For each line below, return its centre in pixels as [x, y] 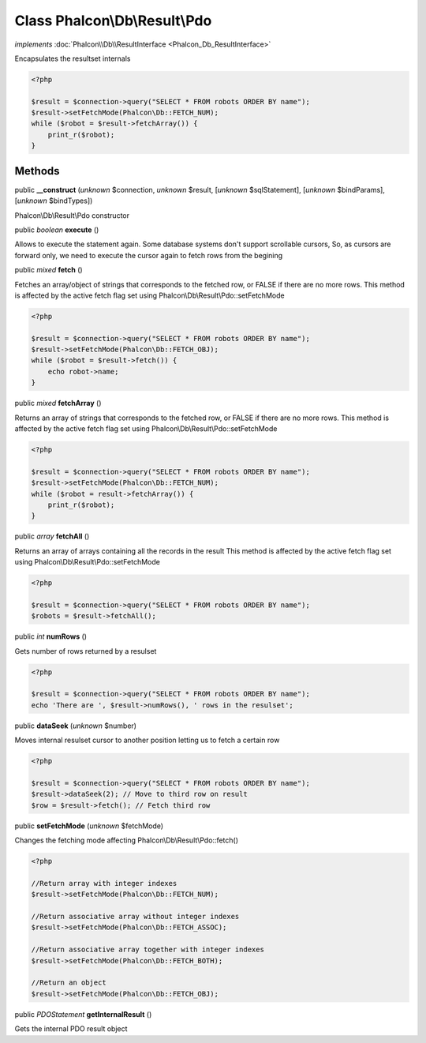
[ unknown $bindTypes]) [54, 201]
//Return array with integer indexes [104, 883]
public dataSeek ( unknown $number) [76, 726]
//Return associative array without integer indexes [135, 916]
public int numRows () [50, 636]
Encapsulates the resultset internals [73, 58]
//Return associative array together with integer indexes [148, 950]
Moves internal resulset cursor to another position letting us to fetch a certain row [147, 740]
